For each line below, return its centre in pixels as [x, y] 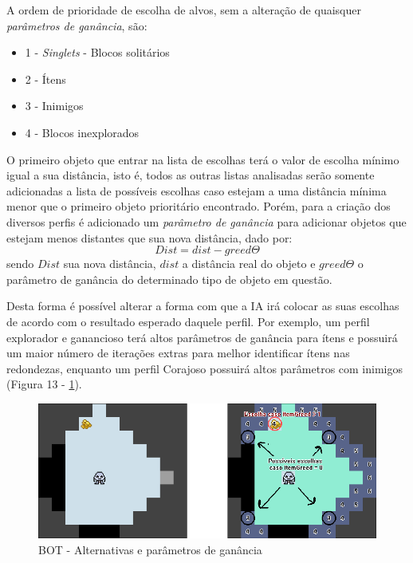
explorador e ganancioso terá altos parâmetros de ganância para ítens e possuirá [202, 337]
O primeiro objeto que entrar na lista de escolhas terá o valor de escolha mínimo [203, 159]
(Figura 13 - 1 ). [44, 384]
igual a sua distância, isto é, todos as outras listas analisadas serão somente [191, 175]
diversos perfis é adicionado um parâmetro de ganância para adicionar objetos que [206, 221]
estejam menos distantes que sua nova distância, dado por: [149, 237]
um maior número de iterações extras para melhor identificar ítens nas [178, 353]
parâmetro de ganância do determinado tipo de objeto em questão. [169, 279]
